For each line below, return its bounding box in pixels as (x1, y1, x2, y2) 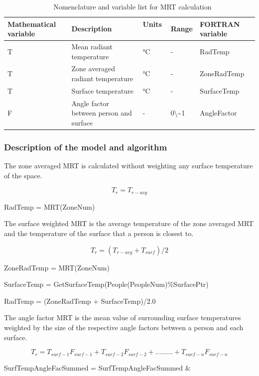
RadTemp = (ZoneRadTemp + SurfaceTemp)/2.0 (4, 295, 156, 306)
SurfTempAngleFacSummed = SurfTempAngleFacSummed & (4, 362, 191, 373)
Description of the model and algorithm (4, 140, 167, 153)
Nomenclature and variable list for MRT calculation (53, 1, 212, 11)
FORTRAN (199, 18, 240, 29)
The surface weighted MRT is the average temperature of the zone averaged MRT (4, 218, 254, 229)
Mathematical (7, 18, 56, 29)
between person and (71, 108, 132, 118)
